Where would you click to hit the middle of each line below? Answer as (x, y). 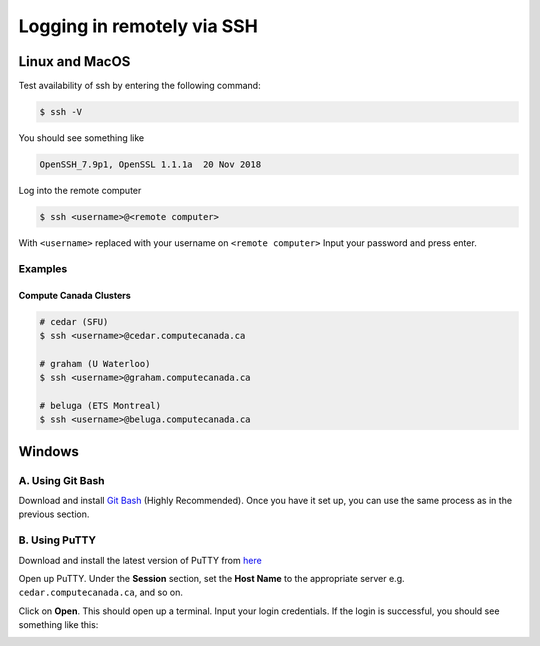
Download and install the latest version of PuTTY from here (140, 560)
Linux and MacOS (74, 61)
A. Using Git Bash (61, 480)
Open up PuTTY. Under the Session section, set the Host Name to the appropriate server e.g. (211, 578)
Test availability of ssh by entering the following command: (139, 86)
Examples (43, 268)
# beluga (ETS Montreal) (100, 405)
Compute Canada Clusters (75, 295)
